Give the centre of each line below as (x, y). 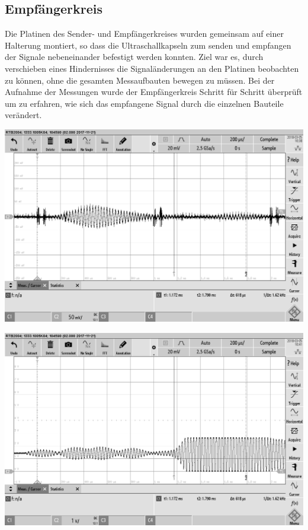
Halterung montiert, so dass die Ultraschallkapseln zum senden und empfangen (148, 45)
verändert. (23, 115)
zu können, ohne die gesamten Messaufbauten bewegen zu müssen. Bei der (140, 80)
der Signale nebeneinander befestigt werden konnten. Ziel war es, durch (134, 57)
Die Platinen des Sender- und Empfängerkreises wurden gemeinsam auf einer (144, 34)
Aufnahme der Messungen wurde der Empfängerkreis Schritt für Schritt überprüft (154, 92)
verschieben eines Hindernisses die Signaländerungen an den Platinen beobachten (152, 68)
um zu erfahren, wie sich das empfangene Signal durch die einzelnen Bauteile (144, 103)
